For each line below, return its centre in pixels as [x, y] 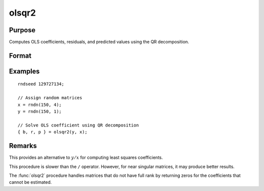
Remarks [23, 146]
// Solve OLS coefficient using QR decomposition [78, 125]
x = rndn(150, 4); [40, 105]
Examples [24, 71]
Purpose [22, 30]
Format [20, 55]
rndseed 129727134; [41, 84]
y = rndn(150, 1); [40, 112]
